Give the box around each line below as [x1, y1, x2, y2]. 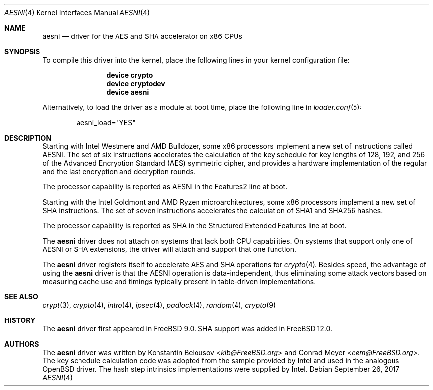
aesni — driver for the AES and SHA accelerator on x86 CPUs [42, 32, 242, 40]
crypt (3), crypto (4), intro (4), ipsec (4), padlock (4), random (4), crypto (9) [42, 301, 276, 309]
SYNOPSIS [4, 47, 40, 56]
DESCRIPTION [4, 134, 52, 142]
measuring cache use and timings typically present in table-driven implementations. [42, 277, 316, 285]
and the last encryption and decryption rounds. [42, 167, 196, 176]
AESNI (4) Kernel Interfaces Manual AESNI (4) [4, 8, 150, 17]
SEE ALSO [4, 292, 38, 301]
